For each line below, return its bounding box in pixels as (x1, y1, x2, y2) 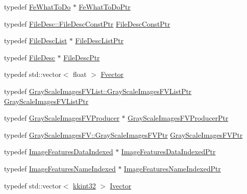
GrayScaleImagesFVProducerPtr (127, 113, 228, 123)
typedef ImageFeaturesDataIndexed (4, 146, 113, 157)
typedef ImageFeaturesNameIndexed (4, 163, 116, 173)
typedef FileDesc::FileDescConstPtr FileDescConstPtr (4, 18, 171, 29)
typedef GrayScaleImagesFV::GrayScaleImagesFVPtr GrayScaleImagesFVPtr (4, 129, 243, 140)
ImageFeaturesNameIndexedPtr (124, 163, 221, 173)
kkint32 (73, 180, 96, 190)
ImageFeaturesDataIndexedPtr (121, 146, 216, 157)
